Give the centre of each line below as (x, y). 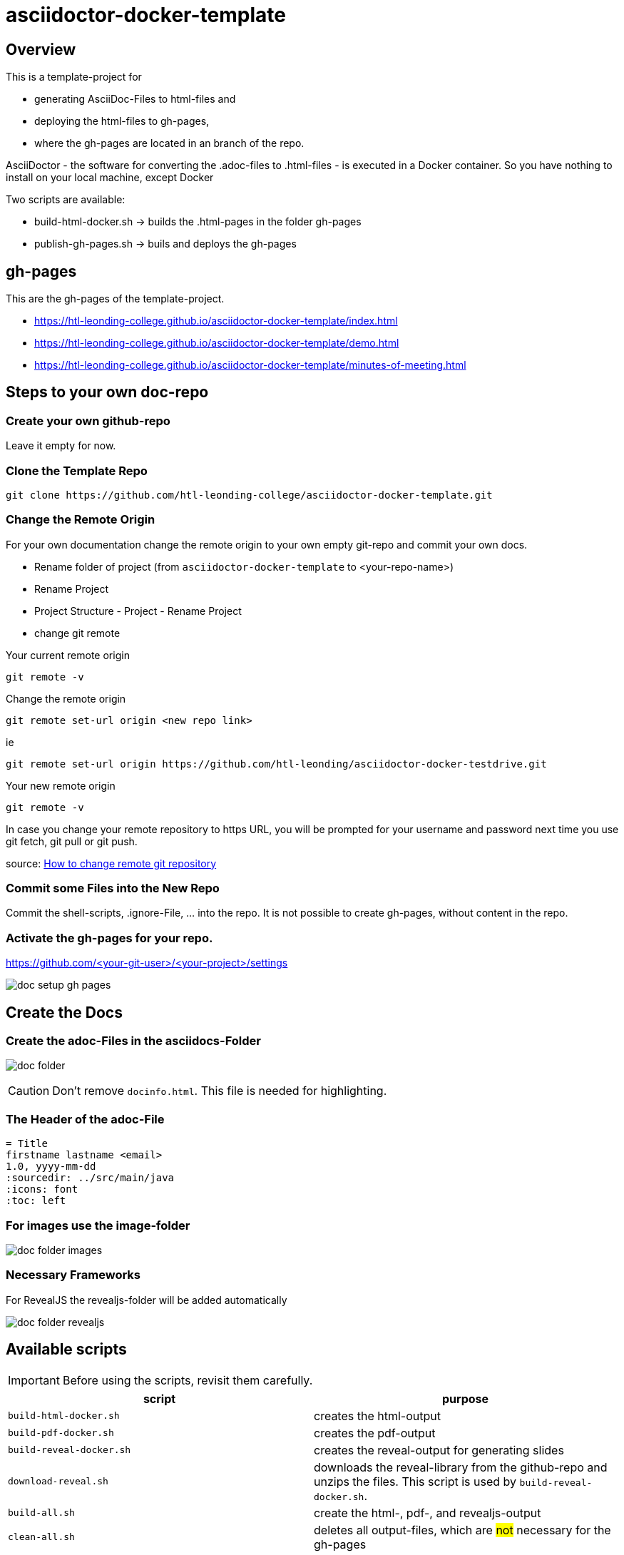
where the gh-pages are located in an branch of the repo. (169, 143)
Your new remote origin (61, 785)
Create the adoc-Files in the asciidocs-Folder (134, 1041)
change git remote (77, 633)
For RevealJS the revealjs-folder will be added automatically (147, 1300)
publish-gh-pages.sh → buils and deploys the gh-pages (165, 244)
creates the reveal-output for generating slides (439, 1450)
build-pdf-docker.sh (61, 1433)
